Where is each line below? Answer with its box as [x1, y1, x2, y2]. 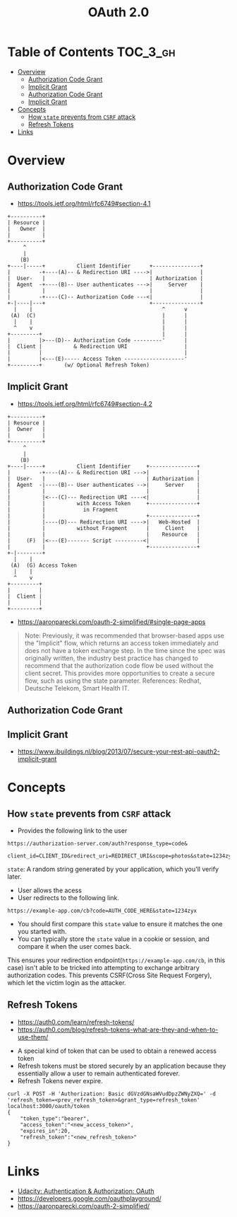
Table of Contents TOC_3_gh [7, 44, 176, 60]
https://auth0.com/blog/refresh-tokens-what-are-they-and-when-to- [17, 1025, 219, 1034]
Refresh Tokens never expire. [17, 1076, 104, 1085]
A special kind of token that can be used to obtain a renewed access [17, 1046, 217, 1055]
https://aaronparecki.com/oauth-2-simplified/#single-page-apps [17, 617, 206, 626]
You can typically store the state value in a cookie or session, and [17, 935, 209, 943]
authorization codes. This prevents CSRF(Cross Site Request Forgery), [7, 971, 212, 979]
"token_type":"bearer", [20, 1115, 90, 1122]
